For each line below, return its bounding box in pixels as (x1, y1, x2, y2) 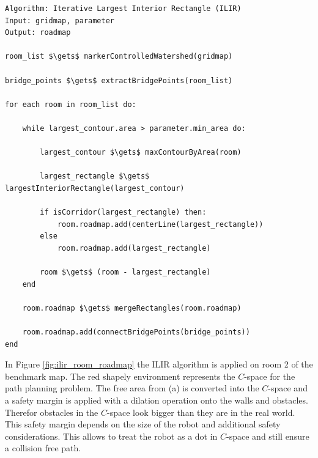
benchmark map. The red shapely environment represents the (5, 369, 235, 382)
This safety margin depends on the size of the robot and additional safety (5, 418, 281, 430)
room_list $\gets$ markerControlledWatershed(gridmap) (5, 52, 233, 61)
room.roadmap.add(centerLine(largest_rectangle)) (57, 220, 264, 229)
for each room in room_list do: (5, 100, 136, 109)
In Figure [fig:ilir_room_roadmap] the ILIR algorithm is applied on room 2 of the (5, 358, 313, 371)
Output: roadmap (5, 28, 71, 37)
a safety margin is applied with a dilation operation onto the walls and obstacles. (5, 394, 308, 406)
